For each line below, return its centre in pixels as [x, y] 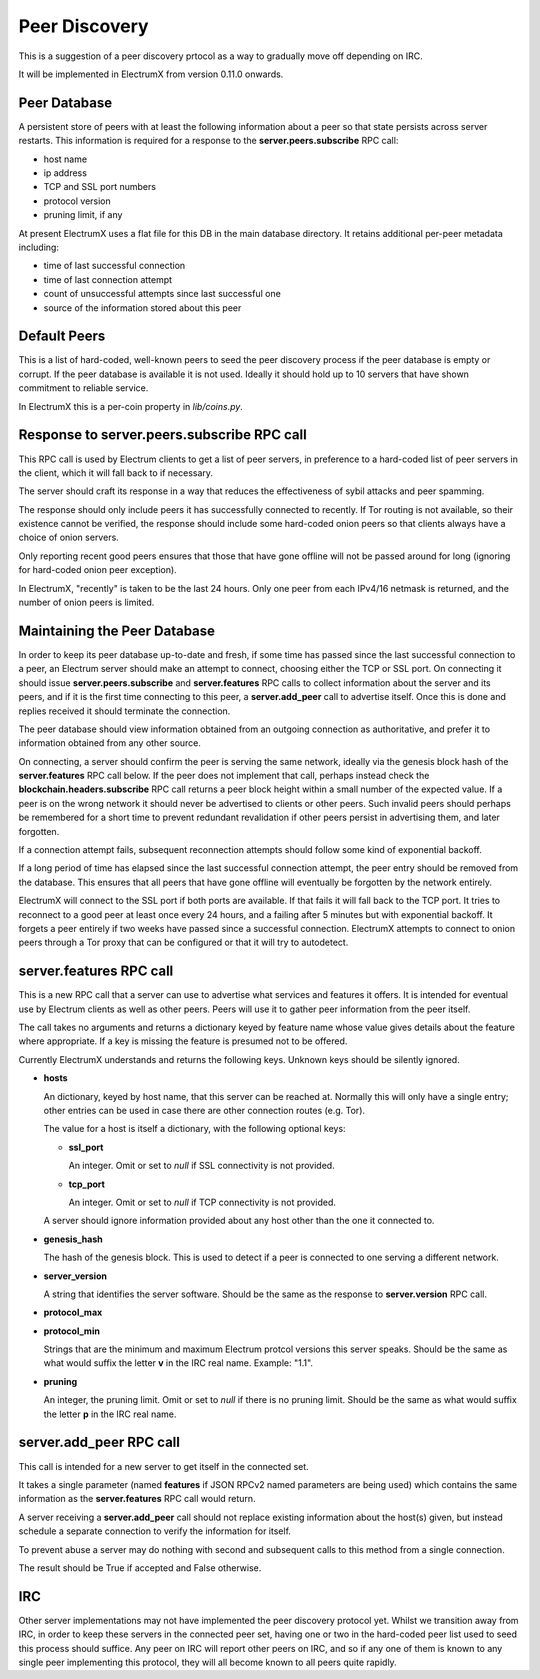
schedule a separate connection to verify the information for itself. [155, 1531]
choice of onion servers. [68, 537]
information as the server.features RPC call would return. [137, 1499]
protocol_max [73, 1312]
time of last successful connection [114, 266]
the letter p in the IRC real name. [110, 1414]
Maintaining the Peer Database [116, 630]
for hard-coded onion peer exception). [97, 570]
